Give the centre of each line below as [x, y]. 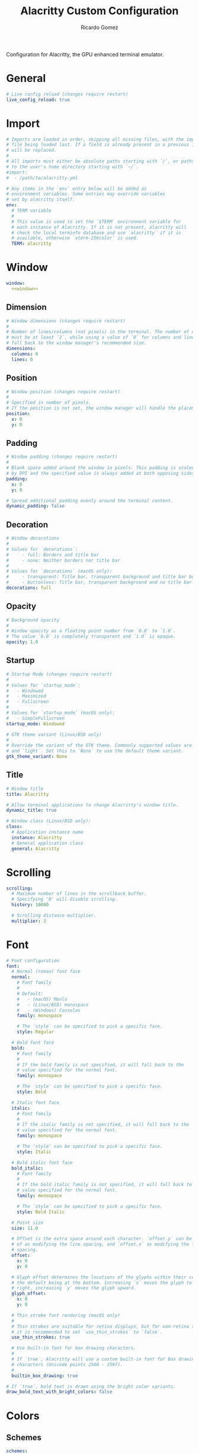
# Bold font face [33, 1043]
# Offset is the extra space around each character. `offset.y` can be [102, 1239]
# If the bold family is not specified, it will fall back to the [100, 1065]
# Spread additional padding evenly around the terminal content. [90, 500]
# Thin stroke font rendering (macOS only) [66, 1315]
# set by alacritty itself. [41, 200]
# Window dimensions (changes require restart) [66, 321]
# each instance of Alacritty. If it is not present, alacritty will [99, 227]
